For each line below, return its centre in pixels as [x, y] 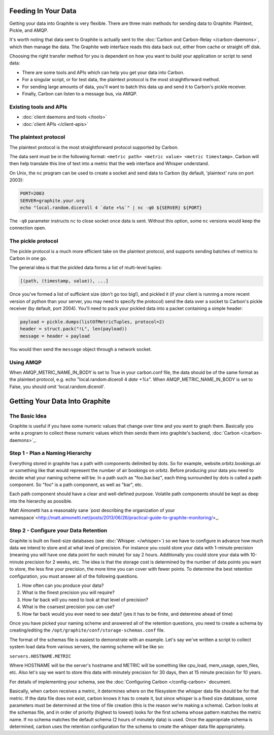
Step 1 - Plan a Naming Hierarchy [50, 453]
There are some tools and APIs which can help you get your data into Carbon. [103, 72]
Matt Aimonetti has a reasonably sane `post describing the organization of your [92, 510]
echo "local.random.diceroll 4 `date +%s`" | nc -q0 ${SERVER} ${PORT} [111, 208]
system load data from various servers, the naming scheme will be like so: [87, 647]
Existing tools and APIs [38, 107]
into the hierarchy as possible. [41, 501]
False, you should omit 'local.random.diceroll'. [57, 387]
